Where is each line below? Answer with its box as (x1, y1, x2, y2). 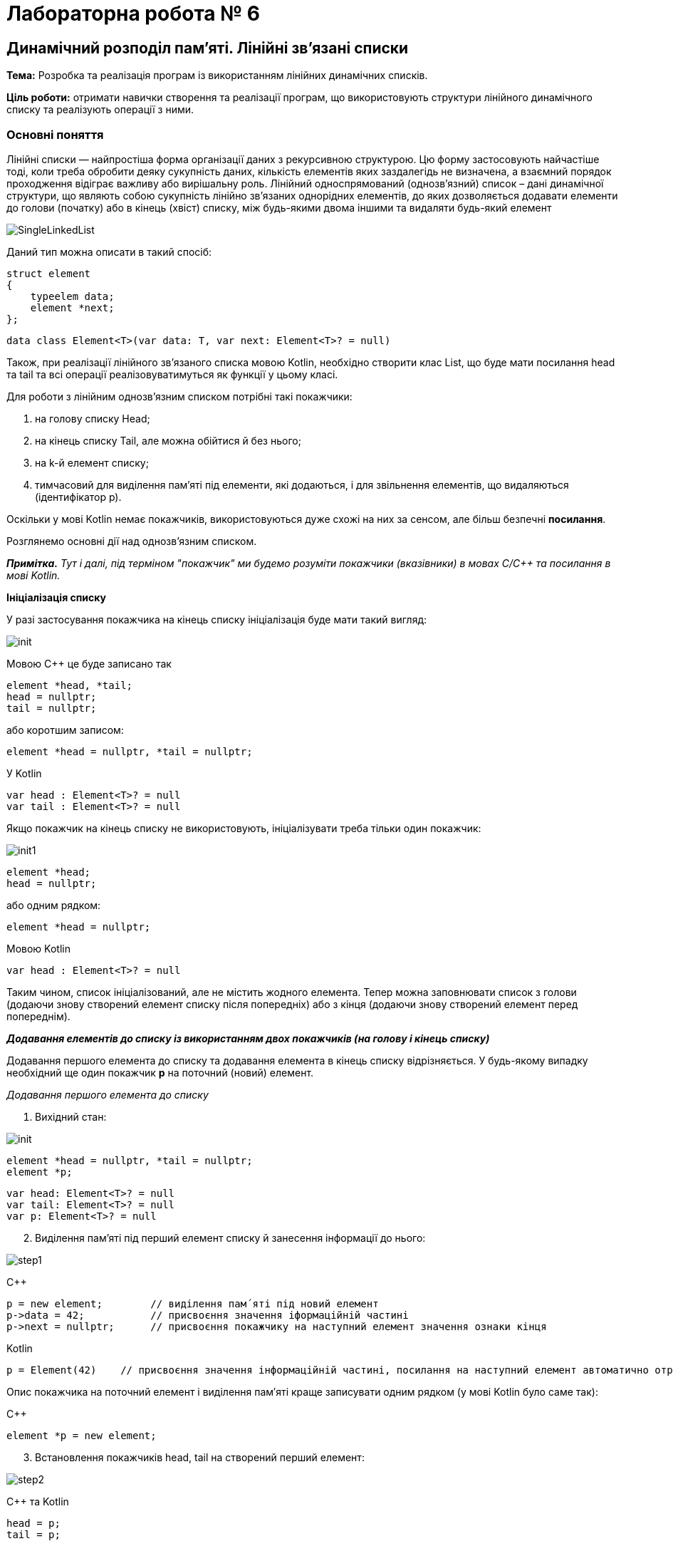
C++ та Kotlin (6, 1495, 69, 1508)
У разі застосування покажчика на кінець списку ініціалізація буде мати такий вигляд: (6, 613, 427, 626)
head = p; (6, 1517, 61, 1529)
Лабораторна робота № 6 (6, 1, 260, 26)
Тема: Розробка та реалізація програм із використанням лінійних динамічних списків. (6, 69, 428, 82)
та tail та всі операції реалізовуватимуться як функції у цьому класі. (6, 368, 338, 380)
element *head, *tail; (6, 679, 133, 691)
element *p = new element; (6, 1429, 157, 1441)
